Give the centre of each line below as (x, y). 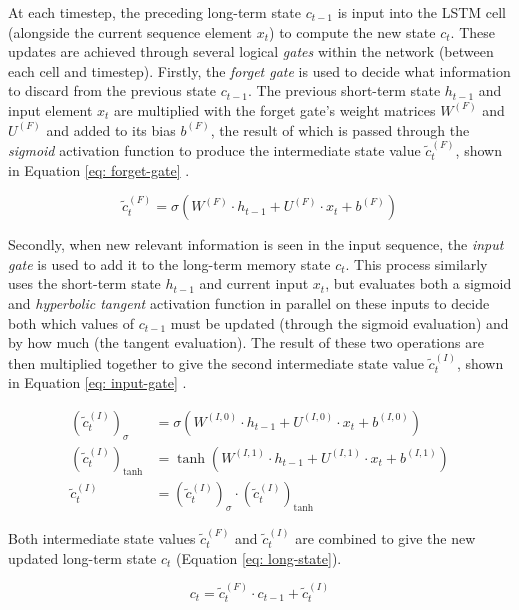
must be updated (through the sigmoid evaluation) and (339, 322)
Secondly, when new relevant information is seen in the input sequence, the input (256, 244)
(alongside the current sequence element (130, 31)
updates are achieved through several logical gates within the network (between (251, 51)
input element (50, 109)
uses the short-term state (84, 283)
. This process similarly (416, 263)
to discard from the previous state (112, 90)
